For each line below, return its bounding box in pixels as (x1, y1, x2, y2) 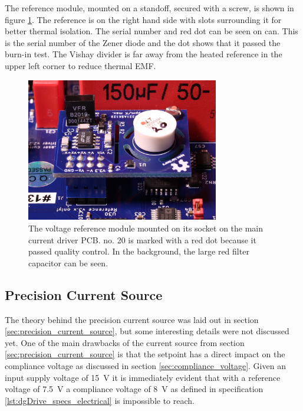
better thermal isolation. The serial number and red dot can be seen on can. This (5, 25, 298, 37)
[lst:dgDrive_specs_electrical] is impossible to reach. (5, 394, 195, 406)
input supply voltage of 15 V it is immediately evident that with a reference (5, 371, 281, 383)
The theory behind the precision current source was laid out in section (5, 313, 259, 325)
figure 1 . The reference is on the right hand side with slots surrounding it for (5, 13, 282, 25)
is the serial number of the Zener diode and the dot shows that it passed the (5, 36, 281, 48)
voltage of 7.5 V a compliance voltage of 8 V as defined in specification (5, 383, 264, 395)
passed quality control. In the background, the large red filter (28, 245, 249, 257)
